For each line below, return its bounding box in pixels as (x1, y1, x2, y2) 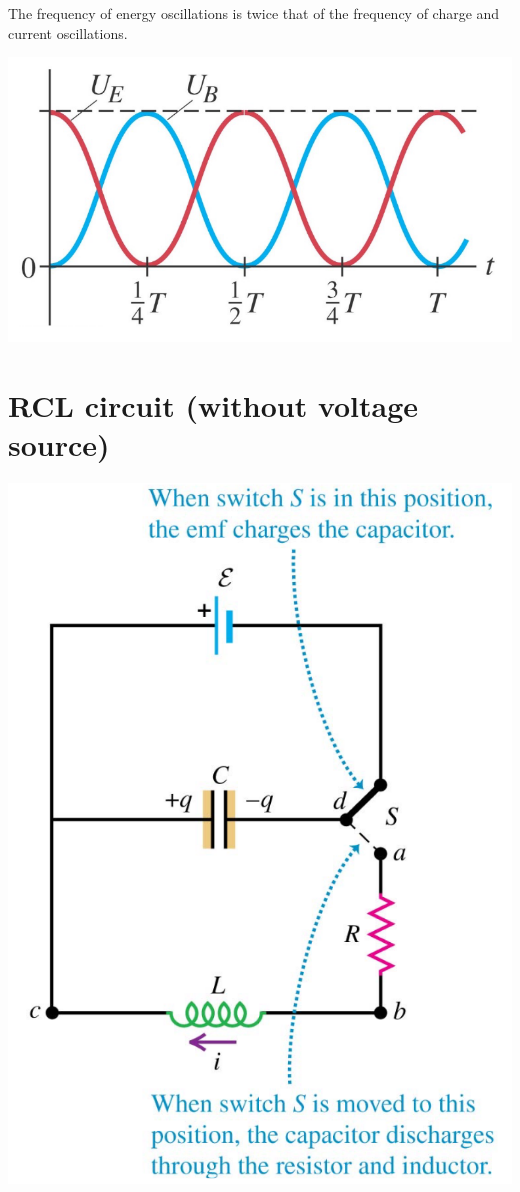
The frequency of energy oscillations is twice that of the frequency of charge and (8, 3, 500, 23)
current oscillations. (8, 22, 128, 43)
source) (8, 423, 110, 464)
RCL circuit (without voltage (8, 384, 419, 425)
